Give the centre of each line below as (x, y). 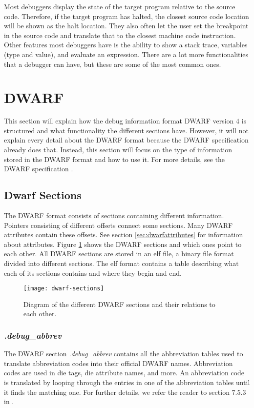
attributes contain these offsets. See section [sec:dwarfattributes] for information (124, 235)
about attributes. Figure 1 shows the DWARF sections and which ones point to (123, 244)
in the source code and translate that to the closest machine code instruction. (120, 35)
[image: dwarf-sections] (64, 289)
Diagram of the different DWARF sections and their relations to (119, 304)
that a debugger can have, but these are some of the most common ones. (113, 64)
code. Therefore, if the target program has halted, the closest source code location (127, 16)
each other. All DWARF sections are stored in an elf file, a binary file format (119, 254)
